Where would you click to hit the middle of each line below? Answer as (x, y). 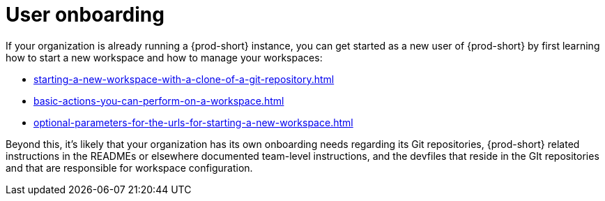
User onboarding (85, 15)
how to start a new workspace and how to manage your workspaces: (164, 57)
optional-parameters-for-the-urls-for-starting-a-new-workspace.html (193, 122)
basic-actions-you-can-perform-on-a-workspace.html (159, 100)
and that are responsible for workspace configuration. (129, 167)
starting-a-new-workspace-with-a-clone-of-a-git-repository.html (184, 79)
